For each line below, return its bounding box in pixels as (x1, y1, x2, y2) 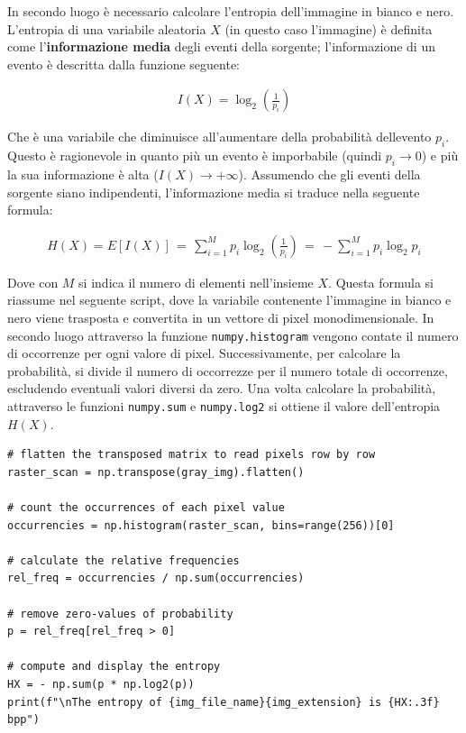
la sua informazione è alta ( (7, 165, 159, 183)
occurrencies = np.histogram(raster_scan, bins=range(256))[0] (7, 518, 395, 532)
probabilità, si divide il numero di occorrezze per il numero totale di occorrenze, (7, 361, 448, 380)
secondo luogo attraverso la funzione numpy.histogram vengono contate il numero (7, 325, 459, 344)
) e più (421, 146, 459, 165)
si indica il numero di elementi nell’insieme (78, 272, 314, 291)
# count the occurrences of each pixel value (7, 501, 285, 515)
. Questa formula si (328, 272, 434, 291)
